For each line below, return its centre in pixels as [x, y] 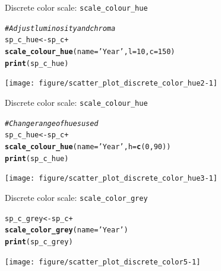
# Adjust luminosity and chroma [60, 28]
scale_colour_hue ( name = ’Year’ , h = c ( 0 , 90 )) [88, 146]
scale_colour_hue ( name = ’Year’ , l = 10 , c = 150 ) [90, 51]
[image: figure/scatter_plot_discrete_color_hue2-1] [111, 83]
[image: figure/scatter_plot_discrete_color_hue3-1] [111, 179]
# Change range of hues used [52, 123]
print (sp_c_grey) [39, 242]
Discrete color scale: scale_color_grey [76, 197]
